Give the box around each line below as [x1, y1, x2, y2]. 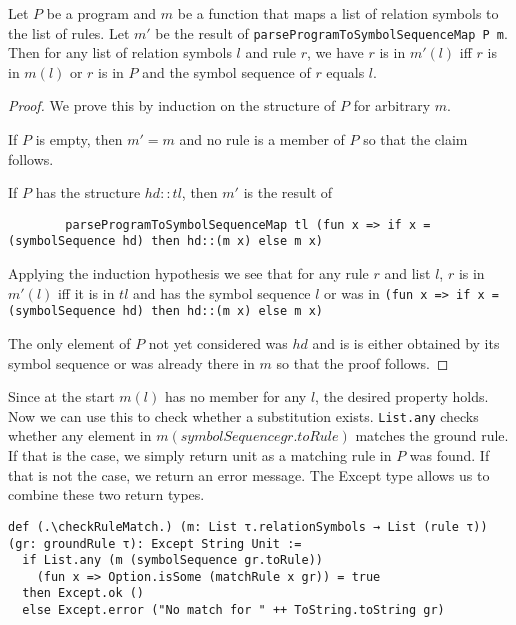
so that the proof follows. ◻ [276, 352, 449, 373]
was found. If [409, 445, 490, 466]
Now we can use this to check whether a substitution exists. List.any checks [8, 405, 479, 426]
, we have [307, 42, 364, 63]
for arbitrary [353, 95, 431, 116]
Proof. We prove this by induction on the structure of [8, 95, 336, 116]
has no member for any [164, 386, 307, 407]
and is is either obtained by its [312, 333, 500, 354]
